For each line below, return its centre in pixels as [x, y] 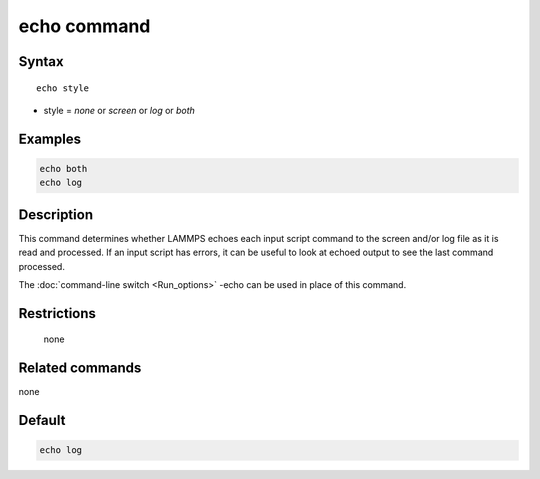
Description [56, 214]
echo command [84, 26]
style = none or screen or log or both [119, 110]
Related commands [80, 368]
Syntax [41, 61]
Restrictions [57, 313]
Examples [50, 138]
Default [42, 420]
